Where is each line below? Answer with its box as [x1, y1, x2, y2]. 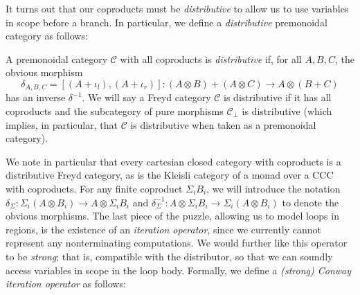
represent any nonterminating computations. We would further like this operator [6, 235, 348, 250]
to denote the [282, 195, 339, 209]
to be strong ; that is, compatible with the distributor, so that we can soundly [6, 249, 333, 263]
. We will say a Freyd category [82, 90, 211, 105]
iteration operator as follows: [6, 276, 126, 291]
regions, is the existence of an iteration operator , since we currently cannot [6, 222, 322, 236]
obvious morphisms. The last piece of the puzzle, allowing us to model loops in [6, 208, 339, 223]
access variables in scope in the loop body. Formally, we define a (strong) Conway [6, 262, 352, 277]
